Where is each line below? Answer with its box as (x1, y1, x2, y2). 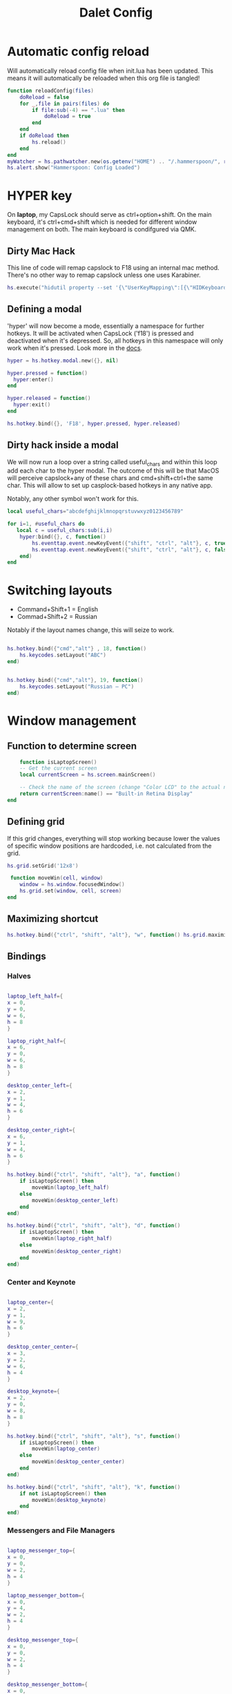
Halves (7, 971, 31, 980)
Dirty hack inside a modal (7, 439, 119, 451)
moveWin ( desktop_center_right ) (32, 1248, 122, 1255)
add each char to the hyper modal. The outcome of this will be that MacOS (7, 466, 220, 475)
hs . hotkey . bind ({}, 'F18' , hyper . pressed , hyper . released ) (7, 420, 181, 427)
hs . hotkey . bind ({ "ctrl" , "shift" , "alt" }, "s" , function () (7, 1432, 181, 1440)
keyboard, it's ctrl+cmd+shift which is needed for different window (7, 218, 197, 226)
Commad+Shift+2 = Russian (17, 613, 98, 621)
